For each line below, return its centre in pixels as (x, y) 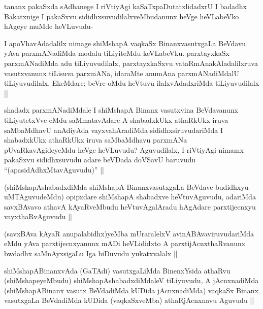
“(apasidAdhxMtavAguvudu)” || (54, 169)
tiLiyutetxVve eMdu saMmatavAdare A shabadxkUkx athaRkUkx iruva (116, 119)
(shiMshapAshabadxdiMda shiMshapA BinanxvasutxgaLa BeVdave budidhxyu (126, 186)
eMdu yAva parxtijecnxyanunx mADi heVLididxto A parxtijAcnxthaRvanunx (125, 243)
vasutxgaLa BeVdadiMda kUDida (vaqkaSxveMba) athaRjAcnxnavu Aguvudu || (129, 300)
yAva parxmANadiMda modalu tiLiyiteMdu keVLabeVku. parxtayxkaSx (117, 53)
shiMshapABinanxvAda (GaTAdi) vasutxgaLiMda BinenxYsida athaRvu (117, 270)
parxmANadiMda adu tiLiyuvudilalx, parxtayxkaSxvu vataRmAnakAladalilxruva (131, 63)
